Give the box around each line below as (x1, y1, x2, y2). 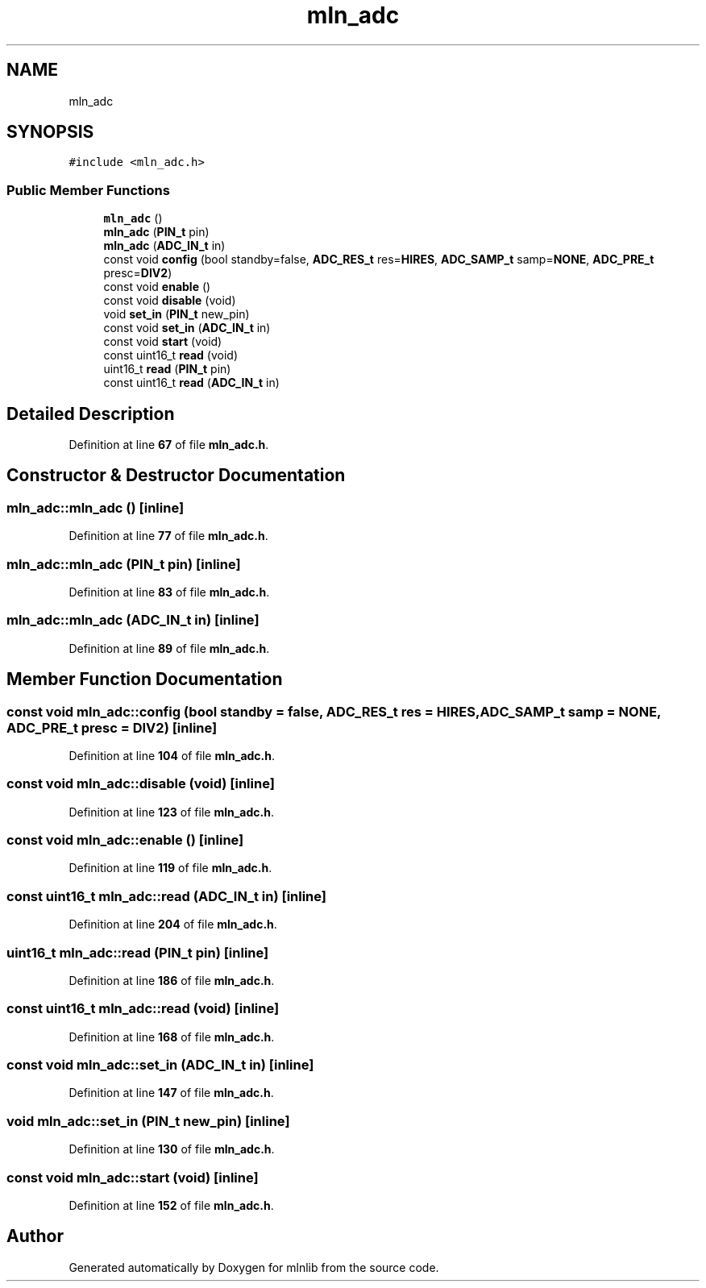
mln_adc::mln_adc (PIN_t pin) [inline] (6, 555, 241, 572)
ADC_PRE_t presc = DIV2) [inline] (6, 719, 218, 736)
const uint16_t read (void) (103, 348, 239, 363)
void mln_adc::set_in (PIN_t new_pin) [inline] (6, 1112, 290, 1129)
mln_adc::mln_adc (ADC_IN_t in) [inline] (6, 612, 260, 629)
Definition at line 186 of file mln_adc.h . (69, 973, 275, 987)
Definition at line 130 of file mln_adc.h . (69, 1142, 275, 1157)
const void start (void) (103, 334, 222, 349)
